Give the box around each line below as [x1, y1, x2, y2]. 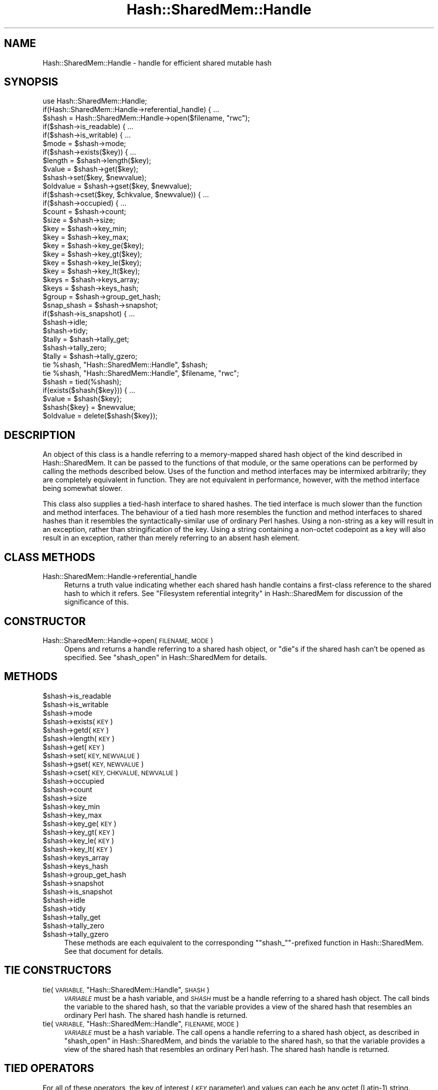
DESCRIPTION [4, 428, 75, 441]
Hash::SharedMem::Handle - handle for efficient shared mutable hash [42, 58, 272, 67]
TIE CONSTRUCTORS [4, 964, 111, 977]
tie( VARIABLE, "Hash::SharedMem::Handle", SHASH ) [42, 985, 209, 994]
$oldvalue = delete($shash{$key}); [42, 411, 157, 420]
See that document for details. [64, 946, 164, 955]
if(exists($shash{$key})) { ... [42, 386, 135, 395]
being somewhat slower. [42, 484, 123, 493]
